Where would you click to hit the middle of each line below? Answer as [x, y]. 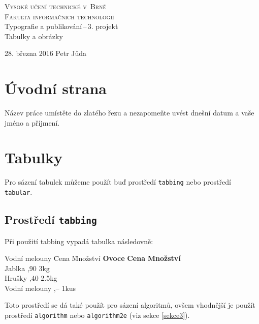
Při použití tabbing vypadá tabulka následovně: [79, 241]
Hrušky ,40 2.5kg [31, 278]
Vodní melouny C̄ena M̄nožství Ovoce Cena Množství [93, 258]
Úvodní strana [56, 88]
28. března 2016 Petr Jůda [46, 53]
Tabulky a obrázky [34, 36]
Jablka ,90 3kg [27, 268]
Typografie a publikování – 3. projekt [61, 26]
